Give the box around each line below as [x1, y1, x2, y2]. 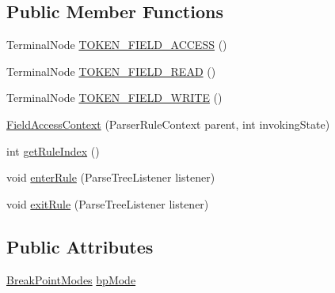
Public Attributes [6, 234, 154, 258]
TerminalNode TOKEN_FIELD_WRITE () [6, 89, 223, 106]
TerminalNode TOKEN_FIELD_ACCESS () [6, 36, 227, 53]
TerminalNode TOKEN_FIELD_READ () [6, 62, 216, 79]
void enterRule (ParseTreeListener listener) [6, 169, 215, 186]
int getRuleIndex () [6, 142, 100, 159]
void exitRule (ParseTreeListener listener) [6, 195, 209, 212]
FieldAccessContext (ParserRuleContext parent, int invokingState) [6, 115, 330, 132]
